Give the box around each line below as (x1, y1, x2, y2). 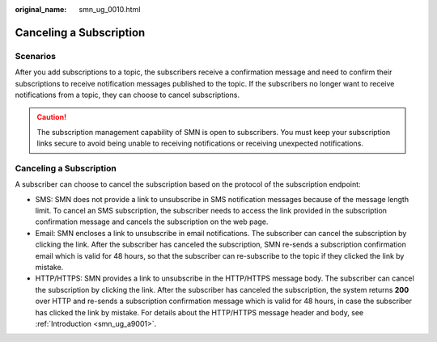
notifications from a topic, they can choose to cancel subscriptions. (15, 90, 240, 99)
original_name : (15, 5, 67, 14)
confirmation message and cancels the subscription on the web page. (35, 217, 269, 226)
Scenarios (15, 50, 57, 61)
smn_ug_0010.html (78, 5, 141, 14)
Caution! (36, 112, 67, 122)
